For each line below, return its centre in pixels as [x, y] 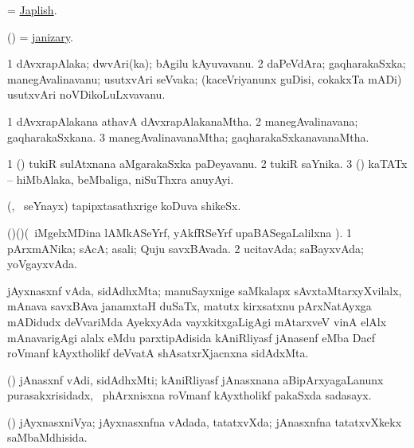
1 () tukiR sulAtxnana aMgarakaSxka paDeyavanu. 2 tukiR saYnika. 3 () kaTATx [207, 164]
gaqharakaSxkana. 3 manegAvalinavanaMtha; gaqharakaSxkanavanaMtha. [188, 136]
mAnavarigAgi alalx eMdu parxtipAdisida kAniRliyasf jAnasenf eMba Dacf [191, 337]
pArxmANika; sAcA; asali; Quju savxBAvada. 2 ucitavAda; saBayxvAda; [186, 248]
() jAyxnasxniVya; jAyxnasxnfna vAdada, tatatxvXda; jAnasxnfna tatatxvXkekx [205, 421]
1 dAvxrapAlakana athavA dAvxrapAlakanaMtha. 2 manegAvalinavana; [183, 121]
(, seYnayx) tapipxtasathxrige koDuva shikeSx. [124, 206]
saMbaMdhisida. [47, 437]
